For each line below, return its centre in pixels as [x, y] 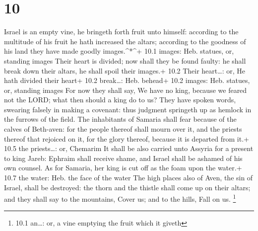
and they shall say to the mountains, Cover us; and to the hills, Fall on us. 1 [120, 198]
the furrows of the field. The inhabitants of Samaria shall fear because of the [120, 119]
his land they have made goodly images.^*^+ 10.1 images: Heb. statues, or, [119, 51]
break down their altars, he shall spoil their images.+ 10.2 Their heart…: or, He [125, 70]
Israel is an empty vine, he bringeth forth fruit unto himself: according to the [121, 32]
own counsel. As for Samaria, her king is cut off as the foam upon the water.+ [123, 168]
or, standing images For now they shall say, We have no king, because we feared [126, 90]
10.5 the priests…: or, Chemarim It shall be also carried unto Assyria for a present [129, 148]
